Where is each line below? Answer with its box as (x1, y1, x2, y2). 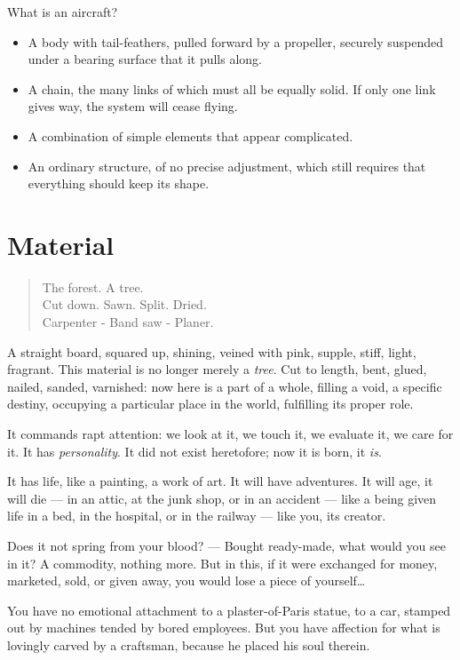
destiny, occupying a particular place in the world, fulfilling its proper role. (7, 394, 414, 413)
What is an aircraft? (7, 3, 118, 20)
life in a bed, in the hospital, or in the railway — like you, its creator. (7, 506, 386, 525)
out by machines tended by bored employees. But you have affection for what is (7, 618, 440, 637)
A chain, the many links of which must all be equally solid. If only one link (28, 79, 436, 98)
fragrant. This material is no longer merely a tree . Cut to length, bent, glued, (7, 360, 427, 378)
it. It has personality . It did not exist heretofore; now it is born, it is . (7, 441, 382, 460)
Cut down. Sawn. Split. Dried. (42, 295, 207, 314)
